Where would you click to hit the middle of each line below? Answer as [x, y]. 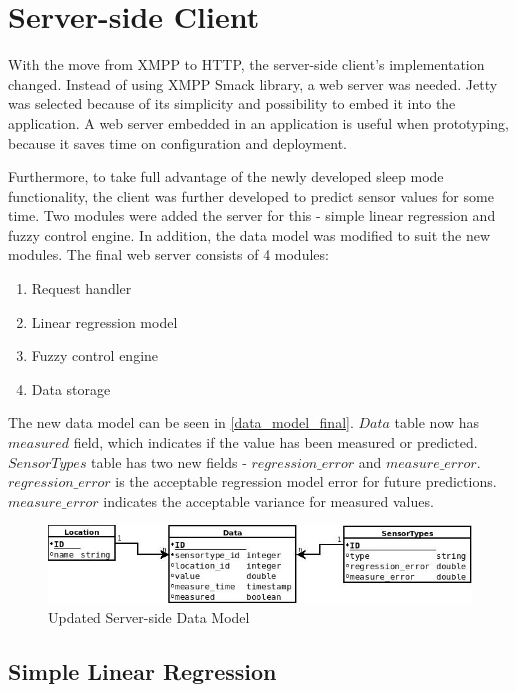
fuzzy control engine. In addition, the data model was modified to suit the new [249, 234]
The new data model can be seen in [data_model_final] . [181, 422]
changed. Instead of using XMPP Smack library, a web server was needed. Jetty [253, 83]
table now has [437, 422]
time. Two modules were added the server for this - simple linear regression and [252, 215]
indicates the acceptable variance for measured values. [268, 500]
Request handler [81, 288]
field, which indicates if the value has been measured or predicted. [275, 442]
